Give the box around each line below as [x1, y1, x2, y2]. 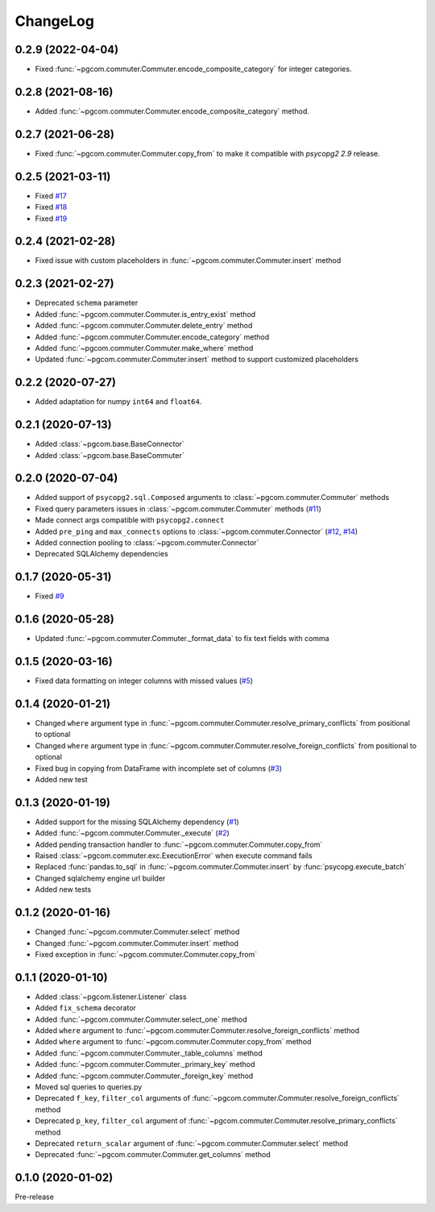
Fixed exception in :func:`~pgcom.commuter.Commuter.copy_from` [35, 949, 258, 959]
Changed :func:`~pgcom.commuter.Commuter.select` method [35, 927, 240, 937]
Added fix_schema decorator [35, 1003, 137, 1013]
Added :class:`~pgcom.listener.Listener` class [35, 992, 187, 1002]
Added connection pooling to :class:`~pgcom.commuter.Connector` [35, 538, 259, 548]
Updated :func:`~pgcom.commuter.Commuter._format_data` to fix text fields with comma [35, 634, 329, 643]
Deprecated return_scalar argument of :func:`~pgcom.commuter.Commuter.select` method [35, 1138, 349, 1148]
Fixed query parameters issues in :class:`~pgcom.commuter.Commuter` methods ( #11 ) [35, 504, 321, 514]
